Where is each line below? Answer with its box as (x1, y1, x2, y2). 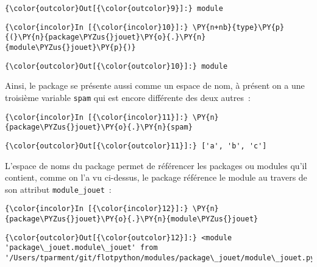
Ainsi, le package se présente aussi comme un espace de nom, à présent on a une (5, 79, 305, 92)
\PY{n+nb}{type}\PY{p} (192, 23, 285, 32)
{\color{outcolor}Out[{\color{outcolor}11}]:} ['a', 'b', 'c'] (5, 141, 267, 150)
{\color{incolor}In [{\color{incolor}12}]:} (5, 204, 188, 213)
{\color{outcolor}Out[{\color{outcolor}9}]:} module (5, 4, 223, 13)
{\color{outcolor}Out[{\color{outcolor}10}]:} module (5, 61, 228, 71)
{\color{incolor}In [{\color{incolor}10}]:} (5, 23, 188, 32)
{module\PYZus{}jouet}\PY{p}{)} (5, 43, 136, 52)
